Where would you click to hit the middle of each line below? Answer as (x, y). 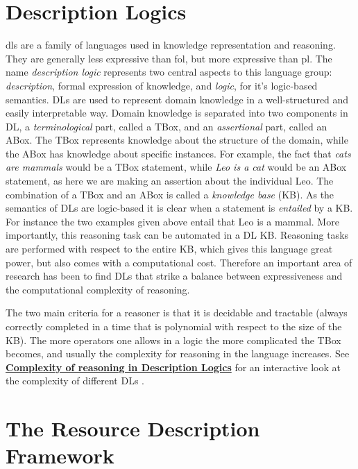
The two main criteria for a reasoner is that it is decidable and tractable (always (177, 313)
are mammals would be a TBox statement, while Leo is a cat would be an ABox (176, 167)
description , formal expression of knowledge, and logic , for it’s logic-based (162, 85)
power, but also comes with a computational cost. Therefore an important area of (179, 262)
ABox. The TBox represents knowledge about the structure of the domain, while (177, 140)
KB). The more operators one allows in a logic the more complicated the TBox (173, 340)
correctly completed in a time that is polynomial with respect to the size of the (174, 326)
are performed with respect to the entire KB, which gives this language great (169, 249)
